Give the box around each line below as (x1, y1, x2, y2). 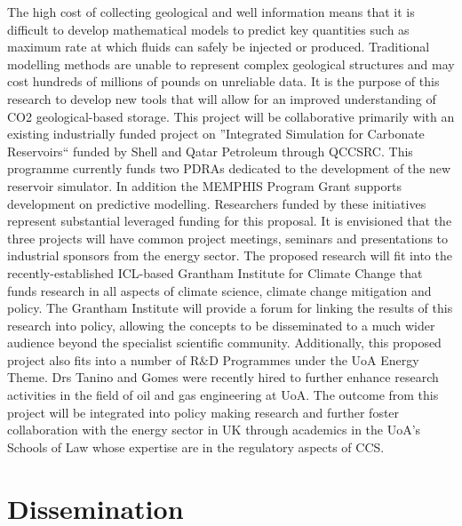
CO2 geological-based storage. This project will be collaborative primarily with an (7, 107, 455, 125)
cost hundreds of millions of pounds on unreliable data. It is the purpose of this (7, 72, 440, 91)
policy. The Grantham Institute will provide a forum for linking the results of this (7, 299, 453, 317)
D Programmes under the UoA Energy (209, 350, 419, 369)
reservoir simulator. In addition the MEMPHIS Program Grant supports (7, 176, 402, 195)
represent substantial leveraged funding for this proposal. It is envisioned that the (7, 211, 452, 230)
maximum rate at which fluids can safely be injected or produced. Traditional (7, 37, 430, 56)
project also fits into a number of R (7, 350, 200, 369)
